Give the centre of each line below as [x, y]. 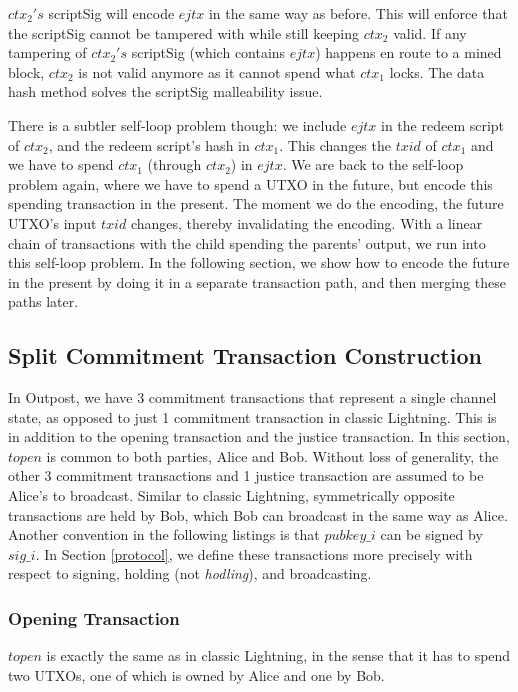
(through [174, 164]
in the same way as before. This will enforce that [358, 13]
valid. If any [430, 32]
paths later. [43, 301]
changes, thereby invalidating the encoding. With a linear [306, 222]
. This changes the [335, 144]
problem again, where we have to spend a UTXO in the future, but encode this [250, 183]
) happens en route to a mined [408, 52]
